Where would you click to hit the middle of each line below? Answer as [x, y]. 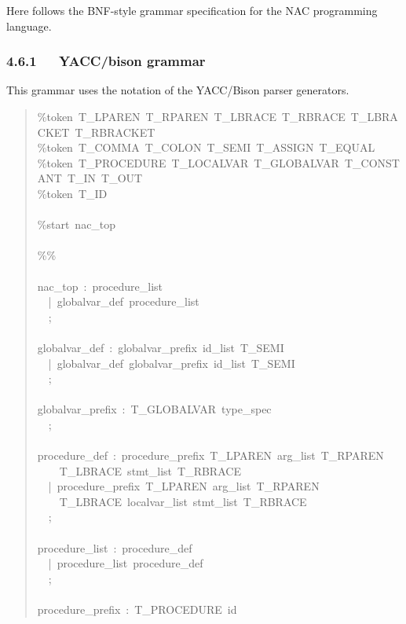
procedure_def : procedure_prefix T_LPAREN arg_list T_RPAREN [210, 455]
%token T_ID [72, 193]
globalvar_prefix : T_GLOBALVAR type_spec [154, 409]
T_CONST [372, 162]
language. [29, 26]
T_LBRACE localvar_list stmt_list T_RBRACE [183, 501]
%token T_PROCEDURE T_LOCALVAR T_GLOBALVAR [188, 162]
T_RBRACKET [115, 132]
